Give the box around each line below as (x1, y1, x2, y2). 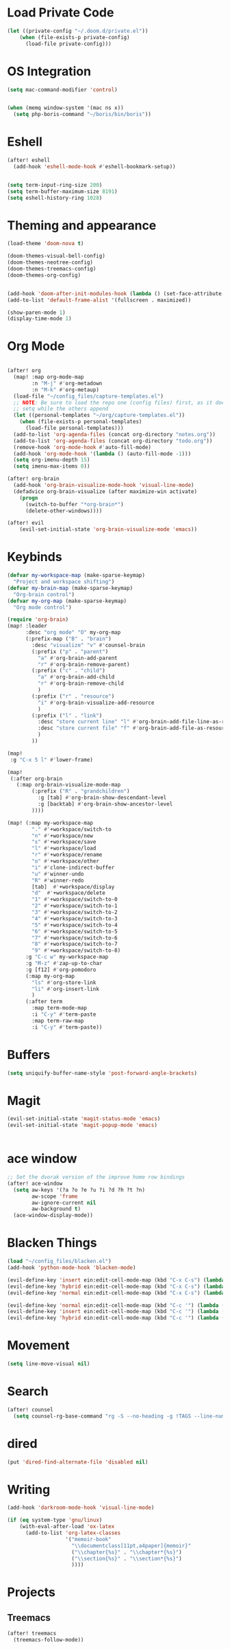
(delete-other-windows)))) (25, 507, 103, 514)
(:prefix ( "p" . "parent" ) (31, 648, 109, 655)
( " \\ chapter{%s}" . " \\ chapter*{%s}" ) (71, 1549, 183, 1556)
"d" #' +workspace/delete (31, 889, 106, 897)
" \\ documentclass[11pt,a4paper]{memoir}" (71, 1542, 192, 1549)
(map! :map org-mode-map (13, 374, 84, 380)
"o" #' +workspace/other (31, 858, 99, 865)
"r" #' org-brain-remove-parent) (37, 661, 130, 668)
